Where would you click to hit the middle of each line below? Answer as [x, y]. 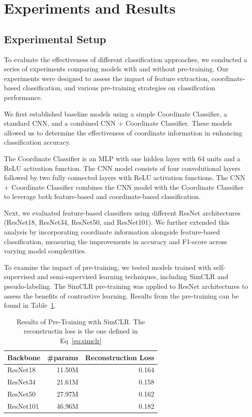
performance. [23, 97]
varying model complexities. [45, 251]
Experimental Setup [55, 39]
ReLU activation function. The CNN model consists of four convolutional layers [122, 168]
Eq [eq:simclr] [81, 341]
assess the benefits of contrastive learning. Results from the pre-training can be [121, 295]
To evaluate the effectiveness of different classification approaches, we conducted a [126, 59]
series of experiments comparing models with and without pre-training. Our [116, 69]
